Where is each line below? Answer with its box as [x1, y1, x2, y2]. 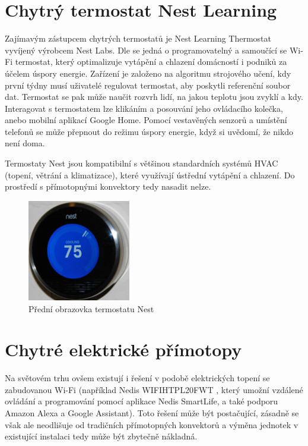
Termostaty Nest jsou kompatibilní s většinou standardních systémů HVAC [5, 157, 278, 169]
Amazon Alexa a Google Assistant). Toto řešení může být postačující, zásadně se [5, 407, 299, 419]
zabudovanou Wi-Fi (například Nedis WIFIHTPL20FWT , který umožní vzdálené [5, 383, 303, 395]
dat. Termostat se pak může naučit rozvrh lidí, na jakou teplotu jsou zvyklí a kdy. [5, 90, 303, 103]
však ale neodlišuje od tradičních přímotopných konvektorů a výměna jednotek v [5, 418, 299, 431]
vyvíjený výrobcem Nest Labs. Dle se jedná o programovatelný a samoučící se [5, 43, 287, 56]
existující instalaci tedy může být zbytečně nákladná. [5, 430, 198, 442]
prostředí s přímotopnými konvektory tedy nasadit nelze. [5, 180, 211, 193]
